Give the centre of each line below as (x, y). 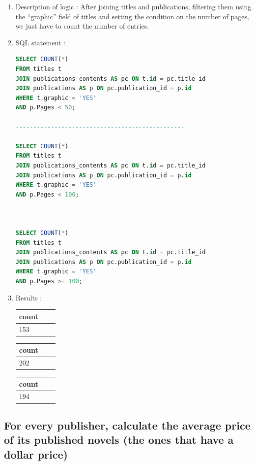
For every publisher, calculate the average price (127, 425)
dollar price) (36, 454)
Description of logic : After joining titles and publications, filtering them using (133, 6)
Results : (29, 297)
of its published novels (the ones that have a (119, 440)
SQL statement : (40, 42)
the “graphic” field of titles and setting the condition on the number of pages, (132, 16)
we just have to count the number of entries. (82, 26)
